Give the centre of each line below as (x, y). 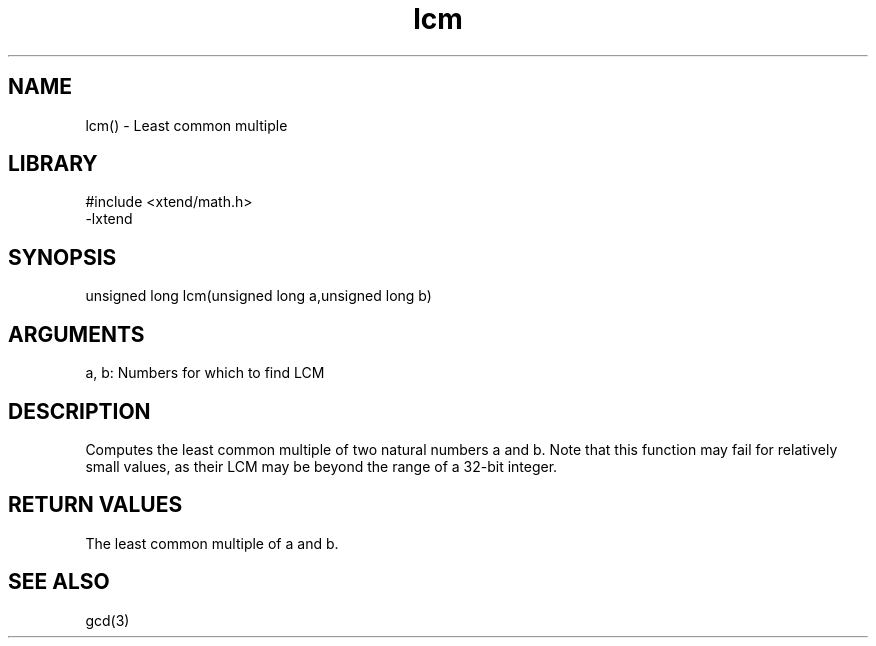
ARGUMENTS (76, 334)
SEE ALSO (59, 582)
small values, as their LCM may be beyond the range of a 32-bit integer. (321, 466)
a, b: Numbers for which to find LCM (205, 373)
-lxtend (109, 219)
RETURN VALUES (95, 505)
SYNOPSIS (62, 257)
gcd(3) (107, 620)
